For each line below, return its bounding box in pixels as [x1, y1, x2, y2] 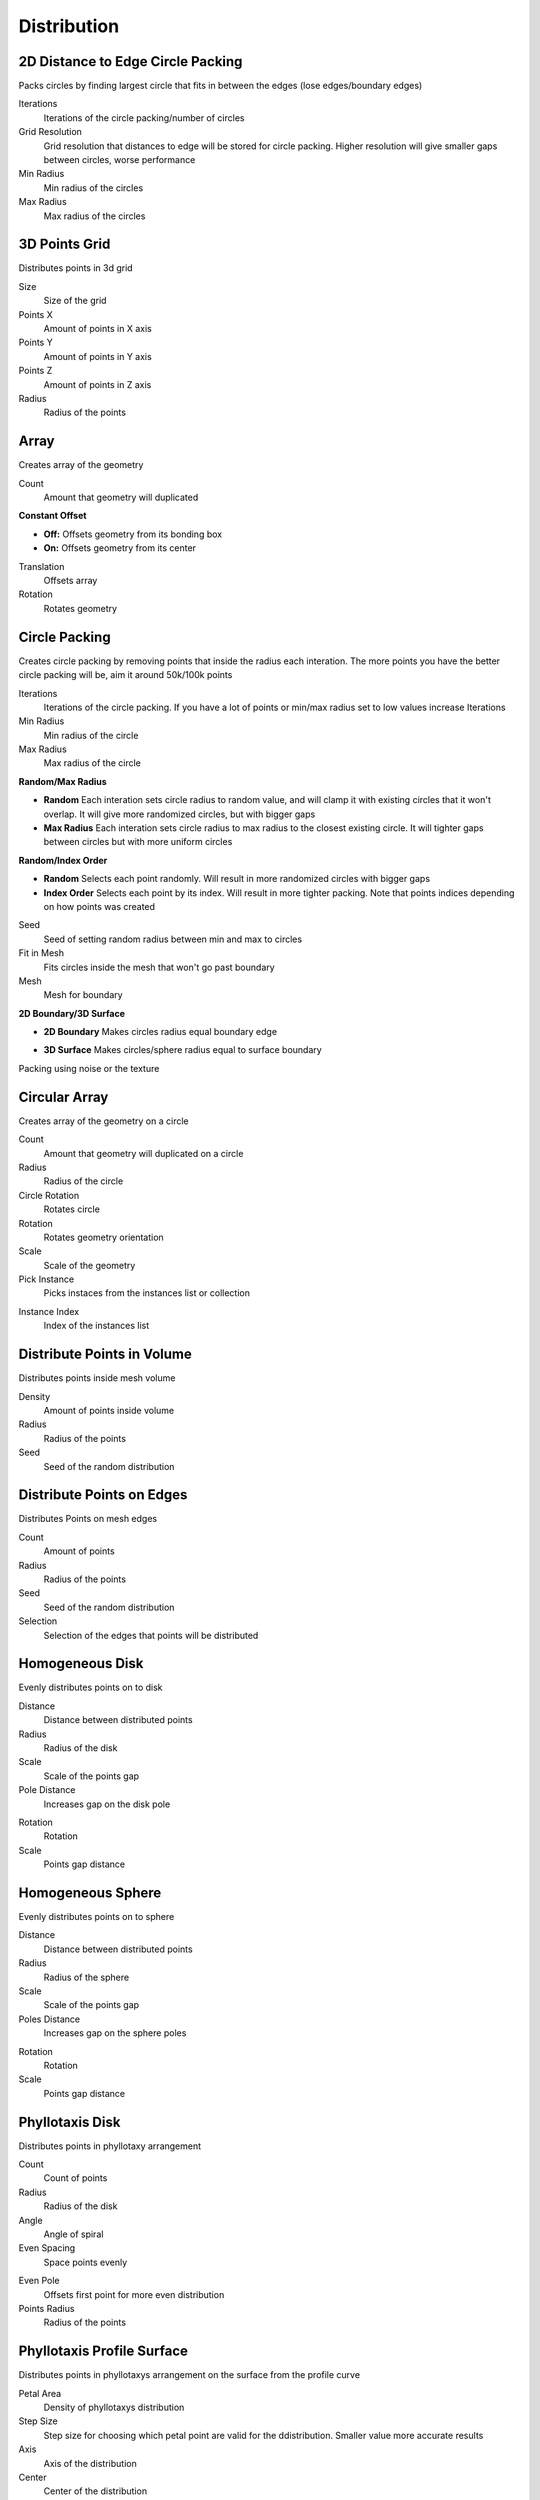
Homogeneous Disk [18, 1655, 144, 1672]
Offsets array [43, 575, 98, 587]
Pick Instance [18, 1273, 75, 1285]
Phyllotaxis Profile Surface [18, 2343, 189, 2360]
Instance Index [18, 1305, 80, 1317]
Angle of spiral [43, 2228, 104, 2240]
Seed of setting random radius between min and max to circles [43, 933, 303, 945]
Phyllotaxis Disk [18, 2113, 121, 2130]
